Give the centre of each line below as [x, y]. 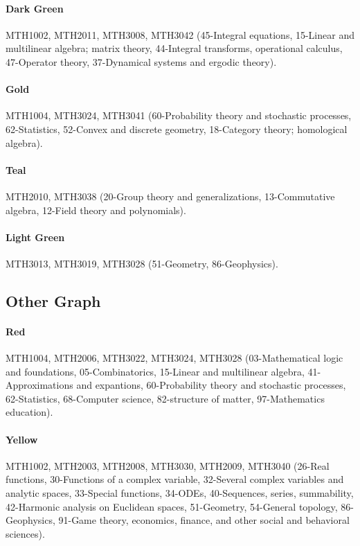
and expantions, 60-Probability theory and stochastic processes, [211, 385]
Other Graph [53, 300]
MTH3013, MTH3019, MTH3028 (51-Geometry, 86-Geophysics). [142, 263]
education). [29, 412]
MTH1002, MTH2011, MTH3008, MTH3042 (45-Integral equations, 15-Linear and [180, 34]
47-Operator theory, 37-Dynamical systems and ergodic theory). [141, 61]
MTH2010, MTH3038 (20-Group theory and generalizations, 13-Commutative [170, 196]
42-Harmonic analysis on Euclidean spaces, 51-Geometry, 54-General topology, [172, 506]
